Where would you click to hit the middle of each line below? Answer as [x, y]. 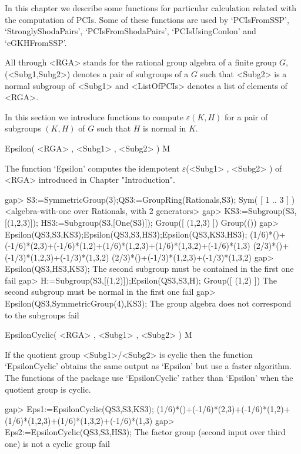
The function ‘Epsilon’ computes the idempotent [92, 168]
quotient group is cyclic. [48, 389]
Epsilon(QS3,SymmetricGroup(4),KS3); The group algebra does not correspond [148, 303]
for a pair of [246, 116]
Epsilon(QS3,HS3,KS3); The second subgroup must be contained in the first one [149, 269]
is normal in [165, 128]
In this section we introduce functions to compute [94, 116]
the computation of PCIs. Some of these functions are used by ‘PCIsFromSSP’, [147, 19]
